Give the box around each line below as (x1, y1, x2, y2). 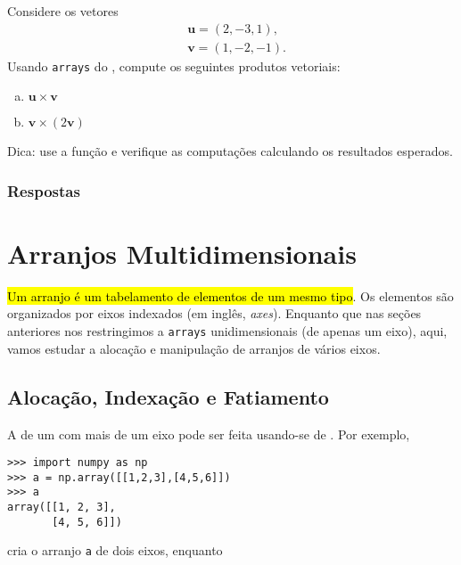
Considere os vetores (7, 2, 119, 20)
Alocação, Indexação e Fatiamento (7, 382, 329, 410)
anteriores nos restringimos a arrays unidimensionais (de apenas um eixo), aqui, (7, 322, 448, 340)
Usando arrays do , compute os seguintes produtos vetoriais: (7, 56, 341, 75)
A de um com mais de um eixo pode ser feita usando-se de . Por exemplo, (7, 424, 410, 443)
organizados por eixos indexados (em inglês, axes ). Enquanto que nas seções (7, 304, 422, 323)
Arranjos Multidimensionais (7, 234, 357, 271)
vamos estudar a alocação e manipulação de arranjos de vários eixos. (7, 339, 381, 357)
